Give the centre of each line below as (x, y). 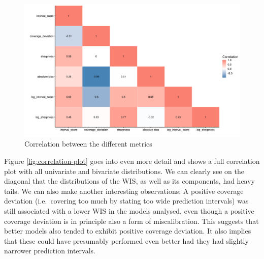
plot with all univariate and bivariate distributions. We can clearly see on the (124, 171)
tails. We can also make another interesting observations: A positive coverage (124, 191)
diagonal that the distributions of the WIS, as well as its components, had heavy (130, 181)
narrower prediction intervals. (50, 251)
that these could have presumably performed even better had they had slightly (126, 240)
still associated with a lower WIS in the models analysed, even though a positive (129, 211)
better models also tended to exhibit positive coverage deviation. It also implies (128, 231)
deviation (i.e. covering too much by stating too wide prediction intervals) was (126, 201)
